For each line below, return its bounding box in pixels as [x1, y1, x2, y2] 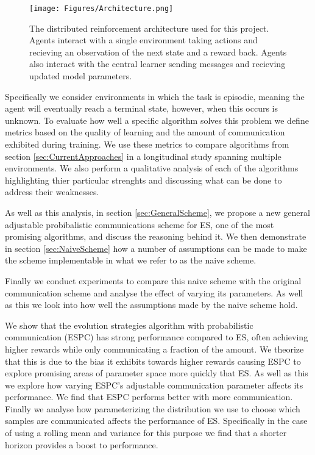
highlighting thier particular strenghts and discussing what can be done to [5, 173, 282, 186]
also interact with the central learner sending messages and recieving [29, 57, 286, 70]
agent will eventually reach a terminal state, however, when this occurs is [5, 102, 278, 115]
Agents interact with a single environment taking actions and [29, 34, 258, 46]
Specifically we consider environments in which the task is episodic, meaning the [5, 90, 305, 102]
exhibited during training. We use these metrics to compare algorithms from [5, 138, 289, 150]
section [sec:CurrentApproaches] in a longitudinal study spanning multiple [5, 149, 281, 162]
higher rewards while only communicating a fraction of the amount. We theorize [5, 342, 304, 355]
